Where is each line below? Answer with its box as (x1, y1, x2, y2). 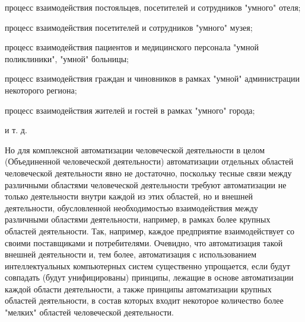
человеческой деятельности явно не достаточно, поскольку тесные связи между (5, 166, 292, 179)
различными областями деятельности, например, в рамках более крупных (5, 213, 271, 226)
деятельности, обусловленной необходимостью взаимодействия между (5, 201, 258, 214)
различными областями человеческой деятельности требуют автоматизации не (5, 178, 287, 191)
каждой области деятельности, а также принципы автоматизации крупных (5, 282, 272, 295)
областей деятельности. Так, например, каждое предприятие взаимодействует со (5, 224, 295, 237)
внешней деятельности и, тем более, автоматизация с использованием (5, 248, 257, 260)
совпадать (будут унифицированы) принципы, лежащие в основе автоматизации (5, 271, 294, 284)
